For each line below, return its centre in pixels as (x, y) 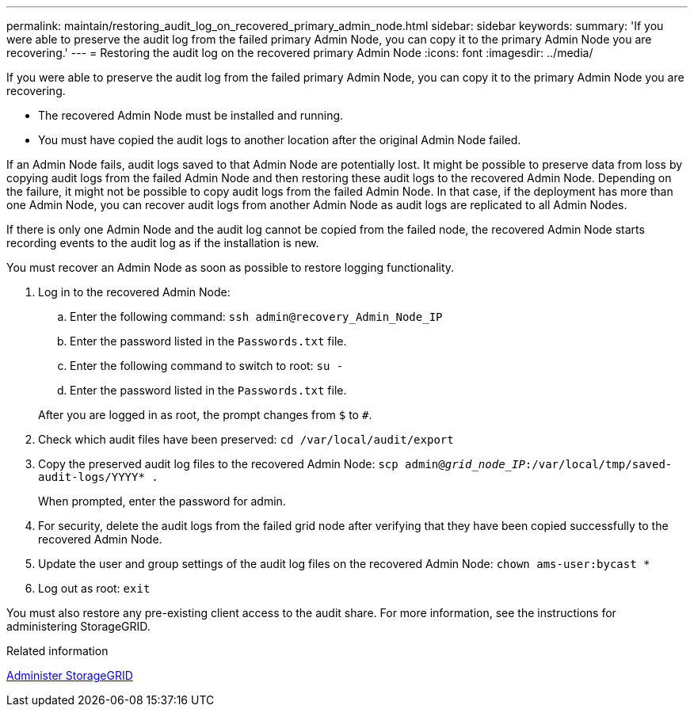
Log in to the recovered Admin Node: (134, 292)
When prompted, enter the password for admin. (162, 501)
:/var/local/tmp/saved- (599, 464)
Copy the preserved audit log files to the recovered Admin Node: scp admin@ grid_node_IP (282, 464)
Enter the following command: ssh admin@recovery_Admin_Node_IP (256, 316)
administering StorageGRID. (78, 626)
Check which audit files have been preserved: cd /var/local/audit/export (246, 439)
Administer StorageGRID (70, 675)
